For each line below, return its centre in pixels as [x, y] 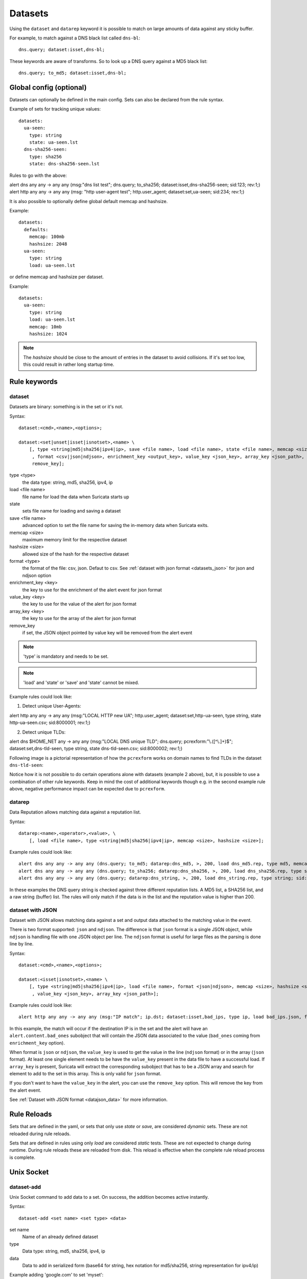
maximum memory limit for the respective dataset [75, 539]
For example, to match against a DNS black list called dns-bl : [75, 38]
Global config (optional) [48, 87]
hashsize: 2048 [48, 244]
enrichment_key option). [37, 1043]
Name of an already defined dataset [60, 1237]
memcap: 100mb [47, 237]
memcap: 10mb [45, 327]
